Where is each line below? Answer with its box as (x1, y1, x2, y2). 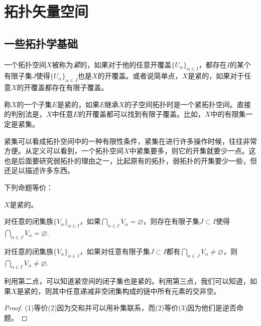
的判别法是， (4, 109, 46, 119)
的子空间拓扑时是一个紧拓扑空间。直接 (124, 99, 251, 109)
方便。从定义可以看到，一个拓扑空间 (4, 145, 123, 156)
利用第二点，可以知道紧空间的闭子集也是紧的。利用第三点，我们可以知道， (4, 276, 250, 286)
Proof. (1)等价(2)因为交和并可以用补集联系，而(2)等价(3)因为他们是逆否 (4, 302, 237, 313)
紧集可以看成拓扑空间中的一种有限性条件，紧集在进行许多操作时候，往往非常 (4, 135, 257, 146)
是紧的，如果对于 (188, 70, 244, 81)
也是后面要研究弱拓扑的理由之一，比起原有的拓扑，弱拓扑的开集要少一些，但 (4, 155, 257, 166)
